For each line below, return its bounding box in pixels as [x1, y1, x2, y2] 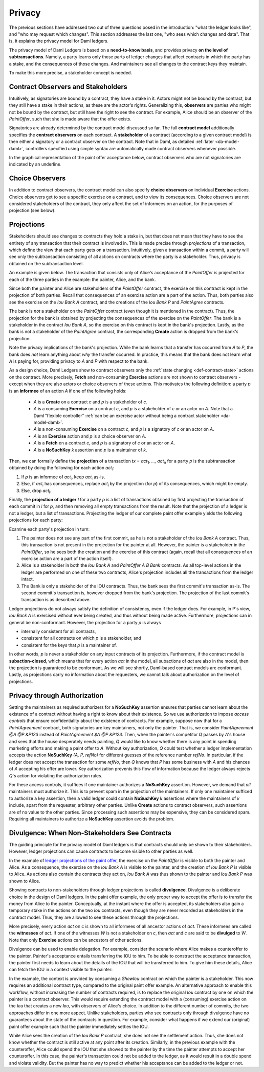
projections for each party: [9, 517, 63, 523]
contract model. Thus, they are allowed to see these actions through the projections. [9, 914, 179, 920]
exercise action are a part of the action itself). [21, 556, 113, 561]
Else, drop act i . [21, 488, 51, 494]
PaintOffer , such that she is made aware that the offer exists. [9, 116, 132, 122]
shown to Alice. [9, 878, 40, 884]
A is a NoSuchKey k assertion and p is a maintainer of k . [33, 447, 147, 453]
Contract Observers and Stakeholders [9, 82, 128, 91]
